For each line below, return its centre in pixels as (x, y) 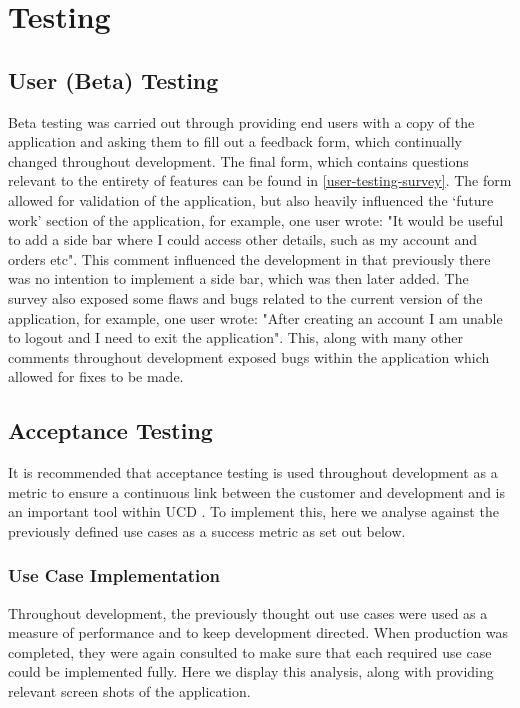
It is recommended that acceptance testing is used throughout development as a (253, 472)
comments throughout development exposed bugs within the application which (249, 356)
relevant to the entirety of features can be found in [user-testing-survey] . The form (260, 180)
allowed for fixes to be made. (96, 376)
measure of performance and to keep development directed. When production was (258, 632)
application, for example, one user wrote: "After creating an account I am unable (255, 317)
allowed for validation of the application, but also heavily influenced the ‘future (251, 199)
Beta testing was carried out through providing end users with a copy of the (241, 121)
